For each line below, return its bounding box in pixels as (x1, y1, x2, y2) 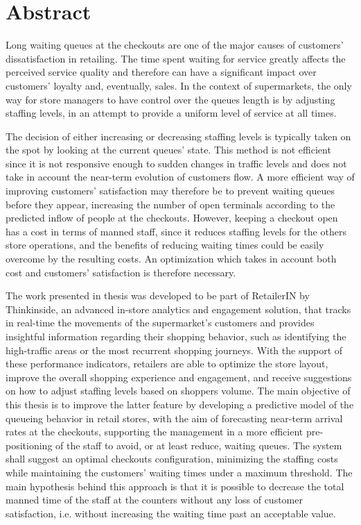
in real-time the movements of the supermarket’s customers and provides (6, 315, 315, 330)
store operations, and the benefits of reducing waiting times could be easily (6, 237, 324, 252)
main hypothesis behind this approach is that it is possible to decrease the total (6, 478, 344, 493)
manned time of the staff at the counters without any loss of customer (6, 492, 303, 507)
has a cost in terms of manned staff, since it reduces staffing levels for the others (6, 224, 346, 238)
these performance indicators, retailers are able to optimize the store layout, (6, 356, 328, 371)
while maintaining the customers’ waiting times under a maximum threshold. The (6, 465, 353, 479)
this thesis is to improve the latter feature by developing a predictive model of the (6, 397, 354, 411)
